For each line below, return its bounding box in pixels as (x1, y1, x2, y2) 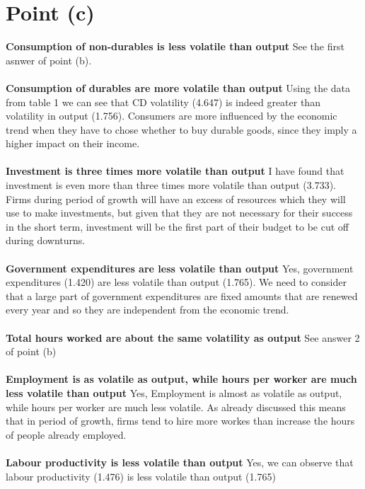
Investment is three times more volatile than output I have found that (6, 163, 344, 178)
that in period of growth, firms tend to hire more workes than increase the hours (6, 413, 355, 428)
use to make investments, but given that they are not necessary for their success (6, 205, 353, 220)
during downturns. (6, 233, 86, 248)
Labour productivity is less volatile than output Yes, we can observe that (6, 454, 354, 469)
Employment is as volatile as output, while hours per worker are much (6, 372, 357, 386)
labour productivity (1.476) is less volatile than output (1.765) (6, 468, 276, 483)
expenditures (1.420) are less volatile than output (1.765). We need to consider (6, 275, 347, 289)
